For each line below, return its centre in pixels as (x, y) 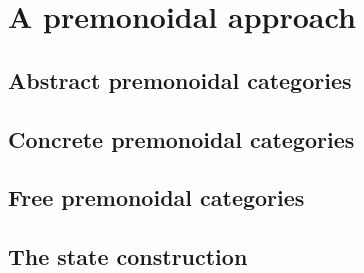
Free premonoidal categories (156, 197)
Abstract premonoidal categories (180, 79)
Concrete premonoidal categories (181, 138)
